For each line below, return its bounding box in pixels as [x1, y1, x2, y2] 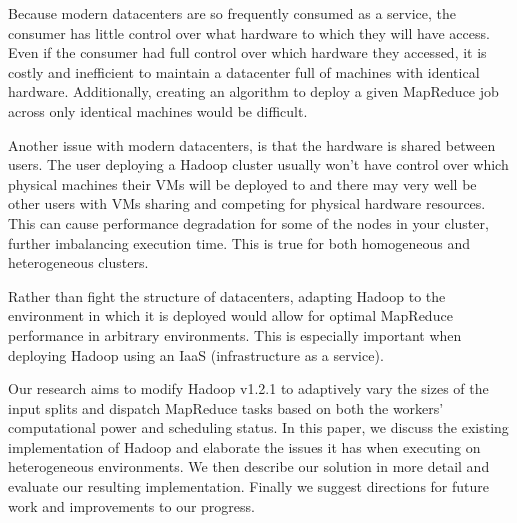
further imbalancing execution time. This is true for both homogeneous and [8, 232, 471, 253]
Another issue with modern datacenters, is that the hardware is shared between [8, 134, 496, 155]
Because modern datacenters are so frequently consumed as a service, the [8, 3, 456, 23]
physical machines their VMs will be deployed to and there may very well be [8, 173, 477, 194]
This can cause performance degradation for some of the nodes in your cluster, [8, 212, 489, 233]
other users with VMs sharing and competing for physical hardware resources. [8, 193, 486, 214]
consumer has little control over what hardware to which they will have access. [8, 22, 490, 43]
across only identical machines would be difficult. [8, 100, 308, 121]
